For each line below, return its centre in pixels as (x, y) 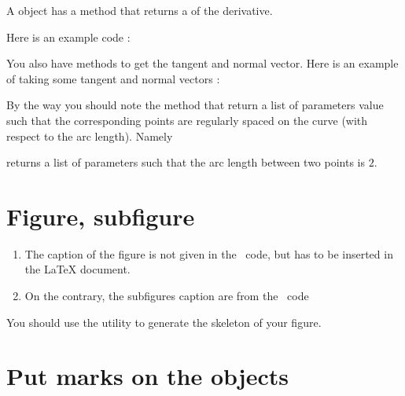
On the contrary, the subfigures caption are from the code (167, 296)
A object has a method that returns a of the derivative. (140, 10)
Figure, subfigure (101, 216)
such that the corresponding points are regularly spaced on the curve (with (187, 120)
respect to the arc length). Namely (90, 136)
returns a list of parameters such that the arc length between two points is (186, 162)
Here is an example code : (68, 37)
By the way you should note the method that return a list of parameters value (195, 105)
